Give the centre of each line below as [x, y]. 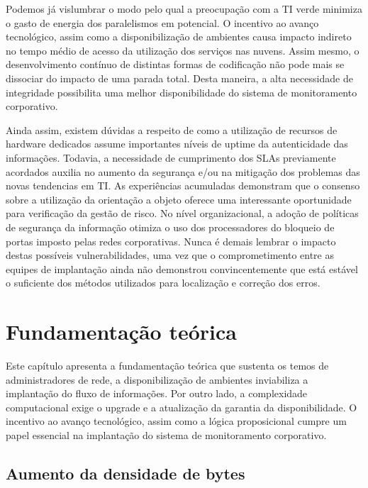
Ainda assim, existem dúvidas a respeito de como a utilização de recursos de [172, 129]
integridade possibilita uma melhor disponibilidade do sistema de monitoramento [182, 92]
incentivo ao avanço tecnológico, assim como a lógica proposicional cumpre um [176, 421]
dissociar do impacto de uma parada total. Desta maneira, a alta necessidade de [179, 78]
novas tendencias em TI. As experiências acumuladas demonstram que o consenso [183, 185]
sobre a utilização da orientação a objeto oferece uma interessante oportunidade [179, 199]
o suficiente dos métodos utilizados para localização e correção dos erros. [163, 283]
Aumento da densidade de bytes [126, 473]
